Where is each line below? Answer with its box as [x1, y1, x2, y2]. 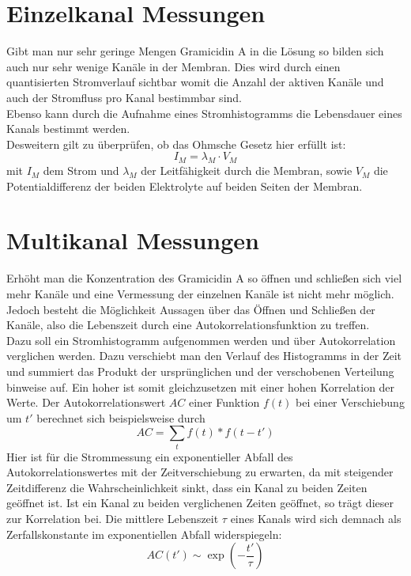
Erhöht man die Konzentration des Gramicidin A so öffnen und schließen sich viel [6, 270, 402, 286]
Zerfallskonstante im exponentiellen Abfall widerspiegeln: [6, 525, 282, 542]
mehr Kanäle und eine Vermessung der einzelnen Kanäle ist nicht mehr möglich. [6, 285, 394, 301]
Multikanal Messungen [6, 224, 259, 256]
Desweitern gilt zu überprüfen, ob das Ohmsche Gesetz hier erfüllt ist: [6, 135, 346, 152]
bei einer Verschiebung [296, 394, 405, 411]
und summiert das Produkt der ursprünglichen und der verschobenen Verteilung [6, 362, 394, 379]
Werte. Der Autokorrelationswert [6, 394, 166, 411]
